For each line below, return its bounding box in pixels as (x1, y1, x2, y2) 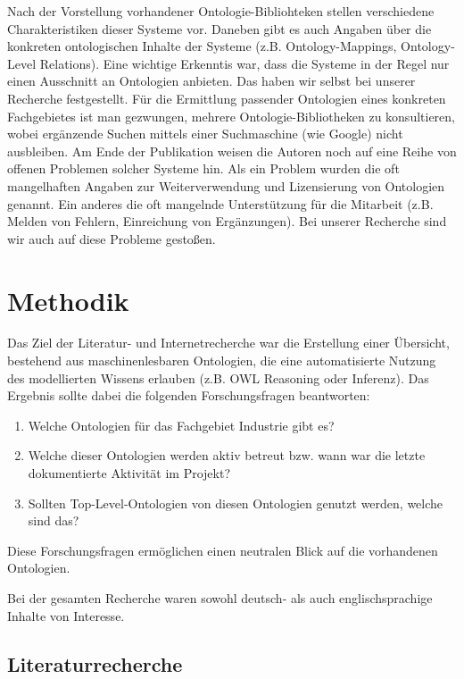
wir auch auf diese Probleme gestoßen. (7, 229, 216, 247)
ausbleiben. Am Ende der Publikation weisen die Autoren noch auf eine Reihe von (7, 141, 457, 160)
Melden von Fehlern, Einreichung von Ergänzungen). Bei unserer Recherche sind (7, 212, 447, 231)
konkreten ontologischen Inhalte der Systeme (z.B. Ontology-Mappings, (7, 37, 397, 55)
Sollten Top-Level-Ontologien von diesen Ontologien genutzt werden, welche (28, 493, 443, 512)
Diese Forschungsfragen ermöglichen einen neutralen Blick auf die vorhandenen (7, 541, 438, 559)
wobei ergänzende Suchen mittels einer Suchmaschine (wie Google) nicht (7, 124, 403, 143)
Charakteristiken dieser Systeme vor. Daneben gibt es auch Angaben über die (7, 19, 432, 38)
